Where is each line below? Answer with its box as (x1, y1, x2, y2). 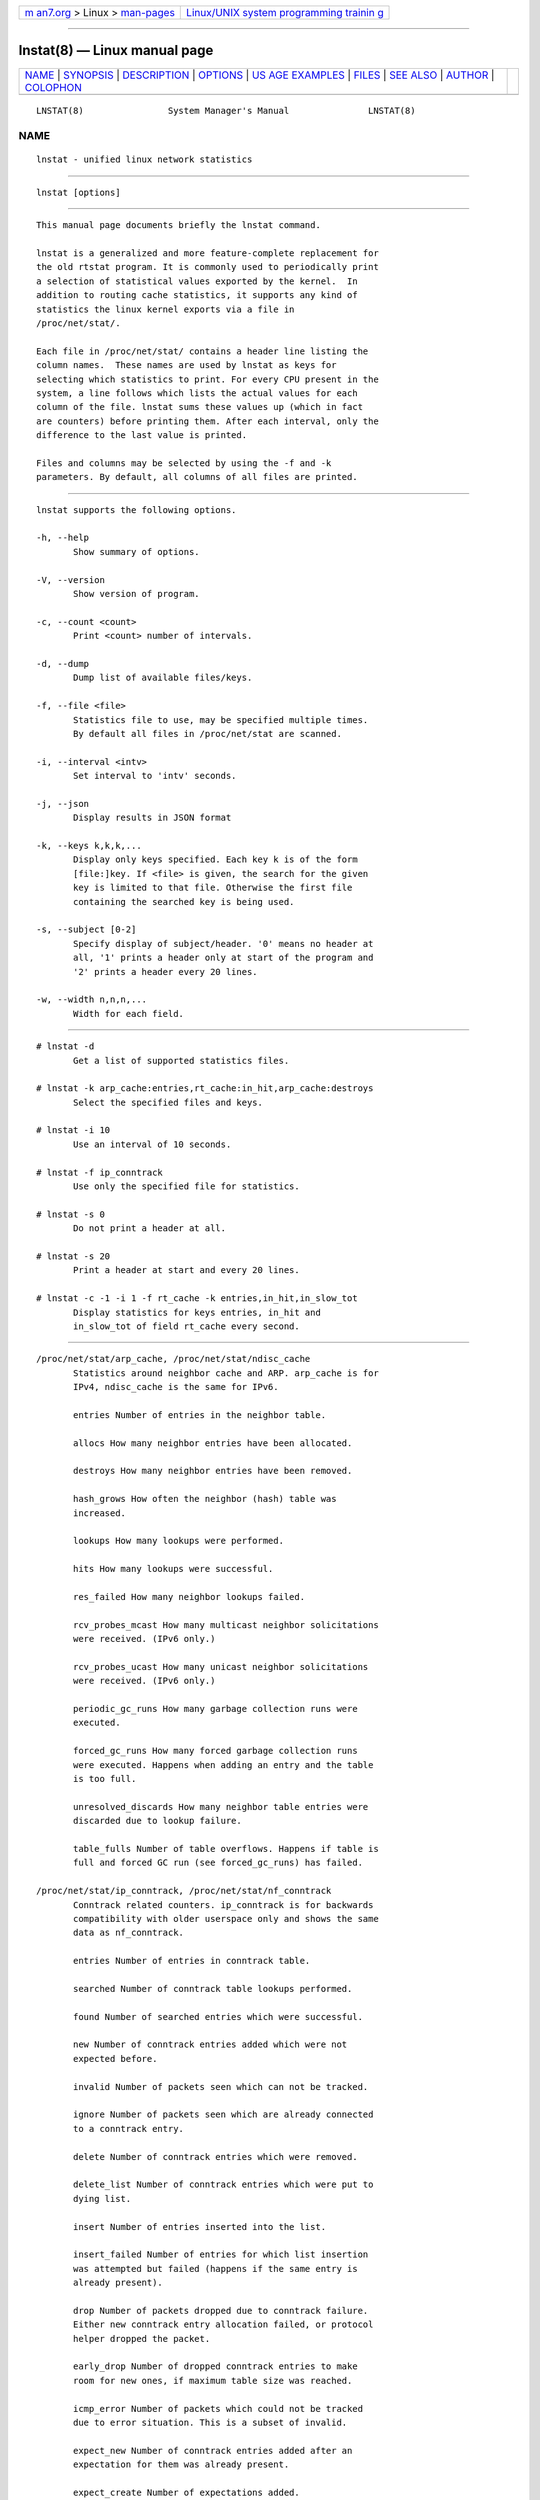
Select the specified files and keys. (73, 1096, 264, 1108)
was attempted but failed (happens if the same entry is (73, 2263, 359, 2274)
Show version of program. (73, 588, 200, 600)
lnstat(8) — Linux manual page (18, 42, 214, 59)
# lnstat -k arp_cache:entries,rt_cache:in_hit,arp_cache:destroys (36, 1083, 374, 1094)
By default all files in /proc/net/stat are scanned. (73, 728, 342, 739)
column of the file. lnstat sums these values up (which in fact (36, 401, 364, 413)
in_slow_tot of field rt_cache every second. (73, 1320, 300, 1332)
